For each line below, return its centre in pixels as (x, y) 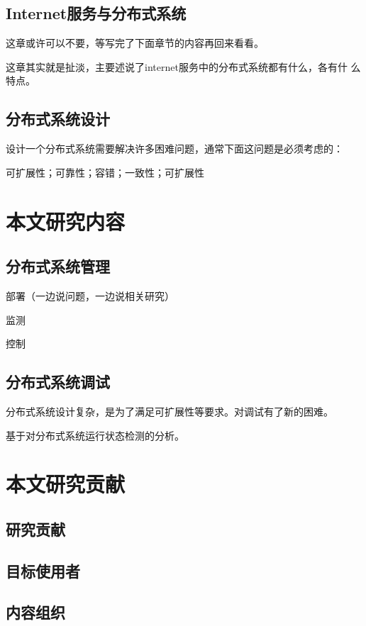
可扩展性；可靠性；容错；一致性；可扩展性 (105, 172)
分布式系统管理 (58, 266)
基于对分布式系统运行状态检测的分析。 (95, 435)
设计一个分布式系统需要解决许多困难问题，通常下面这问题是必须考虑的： (174, 149)
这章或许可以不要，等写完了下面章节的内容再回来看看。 (135, 43)
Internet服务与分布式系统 (96, 13)
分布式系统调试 (58, 382)
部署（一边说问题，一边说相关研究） (90, 295)
